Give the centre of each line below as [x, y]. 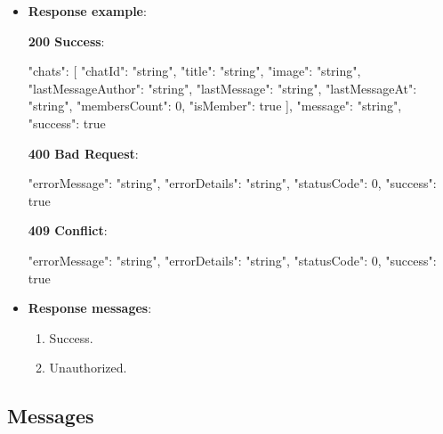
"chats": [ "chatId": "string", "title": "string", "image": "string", [194, 71]
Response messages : [90, 308]
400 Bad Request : [83, 153]
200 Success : [66, 41]
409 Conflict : [68, 230]
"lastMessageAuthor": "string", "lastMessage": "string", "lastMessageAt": [222, 88]
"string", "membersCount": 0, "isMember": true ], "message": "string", [215, 106]
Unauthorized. [88, 368]
